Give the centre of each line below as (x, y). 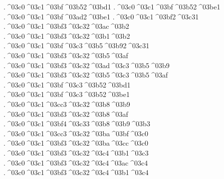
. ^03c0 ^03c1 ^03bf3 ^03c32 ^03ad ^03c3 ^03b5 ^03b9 (87, 65)
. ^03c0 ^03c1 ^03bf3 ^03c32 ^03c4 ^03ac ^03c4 (76, 162)
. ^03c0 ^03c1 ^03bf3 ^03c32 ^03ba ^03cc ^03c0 (76, 143)
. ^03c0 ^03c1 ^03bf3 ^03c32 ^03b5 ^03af (66, 55)
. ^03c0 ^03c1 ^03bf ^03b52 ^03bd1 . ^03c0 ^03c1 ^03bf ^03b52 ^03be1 (112, 6)
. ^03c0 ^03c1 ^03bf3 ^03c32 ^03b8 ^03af (66, 114)
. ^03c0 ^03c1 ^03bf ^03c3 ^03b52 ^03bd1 (67, 84)
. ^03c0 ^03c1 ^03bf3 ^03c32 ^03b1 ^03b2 (67, 36)
